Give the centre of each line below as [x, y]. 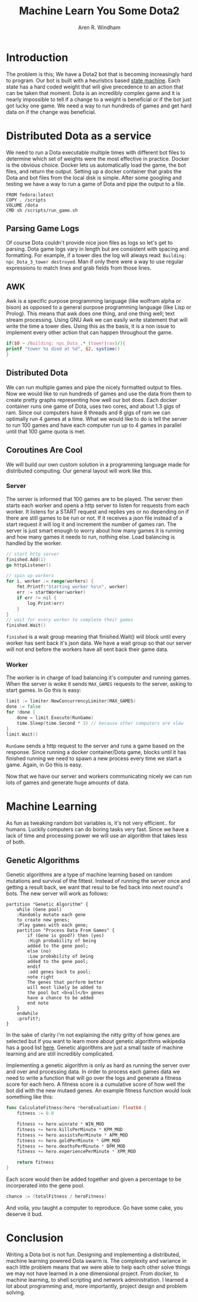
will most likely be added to [64, 988]
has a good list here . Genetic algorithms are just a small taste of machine [95, 1048]
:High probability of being [62, 941]
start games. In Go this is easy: [44, 690]
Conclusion [35, 1238]
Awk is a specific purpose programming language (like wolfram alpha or [94, 301]
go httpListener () [29, 565]
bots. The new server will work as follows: [57, 894]
